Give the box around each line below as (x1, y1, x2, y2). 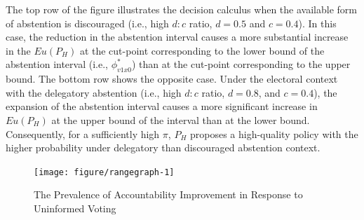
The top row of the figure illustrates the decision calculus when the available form (6, 2, 357, 16)
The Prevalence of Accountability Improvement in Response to (34, 187, 303, 202)
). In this (298, 15, 337, 30)
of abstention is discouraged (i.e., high (6, 15, 169, 30)
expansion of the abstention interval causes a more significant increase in (6, 99, 318, 114)
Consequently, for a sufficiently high (6, 126, 160, 141)
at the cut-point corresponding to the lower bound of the (79, 43, 325, 57)
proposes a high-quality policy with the (189, 126, 358, 141)
